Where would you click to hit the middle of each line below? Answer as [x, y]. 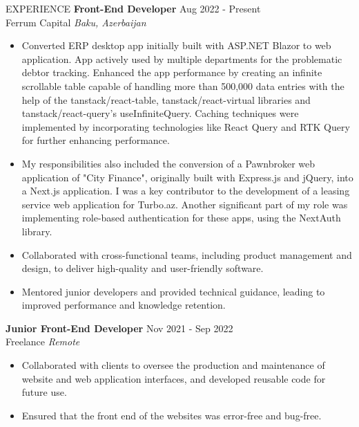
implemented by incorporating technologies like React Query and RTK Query [186, 126]
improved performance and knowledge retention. [124, 305]
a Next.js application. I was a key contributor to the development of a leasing [186, 191]
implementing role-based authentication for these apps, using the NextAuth [181, 218]
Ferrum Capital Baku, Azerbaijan [76, 22]
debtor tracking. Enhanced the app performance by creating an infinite [172, 72]
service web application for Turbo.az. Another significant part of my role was [185, 204]
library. [37, 231]
